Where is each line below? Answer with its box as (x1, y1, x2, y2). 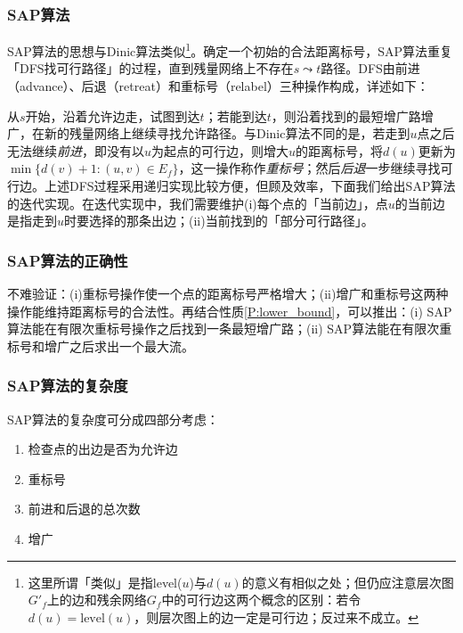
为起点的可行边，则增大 (151, 141, 289, 160)
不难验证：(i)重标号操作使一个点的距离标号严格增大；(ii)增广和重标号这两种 (7, 284, 449, 303)
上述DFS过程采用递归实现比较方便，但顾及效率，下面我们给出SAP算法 (44, 177, 456, 195)
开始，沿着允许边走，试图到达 (25, 106, 200, 125)
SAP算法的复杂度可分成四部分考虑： (7, 409, 219, 428)
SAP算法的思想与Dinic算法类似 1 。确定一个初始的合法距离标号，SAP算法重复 (7, 39, 452, 60)
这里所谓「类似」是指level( (28, 572, 183, 591)
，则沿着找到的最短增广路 (271, 106, 421, 125)
